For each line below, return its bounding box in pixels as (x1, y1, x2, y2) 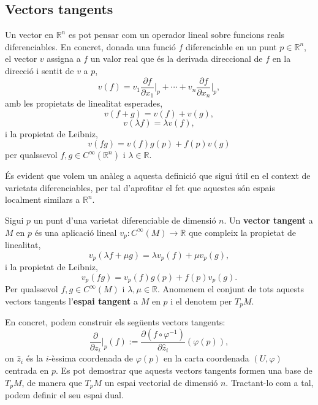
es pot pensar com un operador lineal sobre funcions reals (68, 28, 285, 41)
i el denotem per (170, 294, 232, 307)
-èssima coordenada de (48, 352, 134, 365)
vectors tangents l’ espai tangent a (5, 294, 138, 307)
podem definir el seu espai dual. (5, 388, 124, 401)
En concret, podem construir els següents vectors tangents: (5, 316, 225, 328)
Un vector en (5, 28, 53, 41)
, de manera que (21, 376, 82, 388)
